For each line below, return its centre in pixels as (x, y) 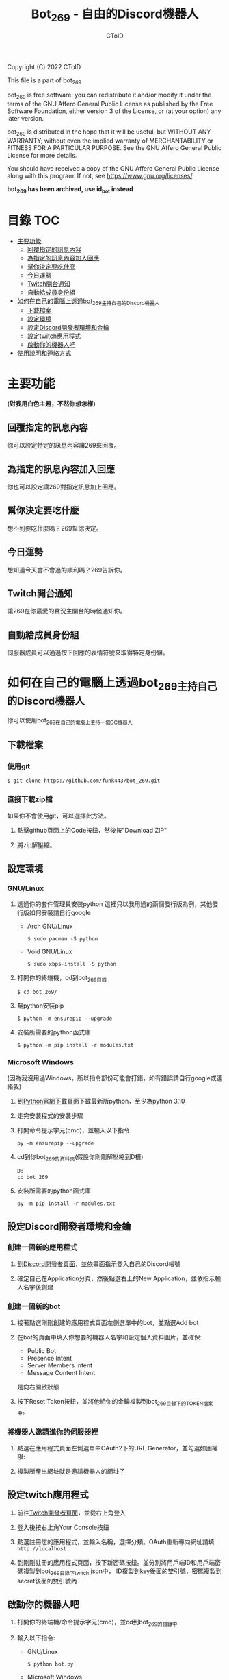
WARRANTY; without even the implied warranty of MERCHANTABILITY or (110, 141)
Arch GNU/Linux (50, 927)
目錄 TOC (33, 220)
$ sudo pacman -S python (63, 939)
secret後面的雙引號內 (47, 1581)
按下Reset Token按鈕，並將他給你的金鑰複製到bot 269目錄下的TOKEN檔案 (115, 1402)
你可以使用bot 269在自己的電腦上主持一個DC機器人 (70, 721)
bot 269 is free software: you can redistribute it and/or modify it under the (109, 96)
